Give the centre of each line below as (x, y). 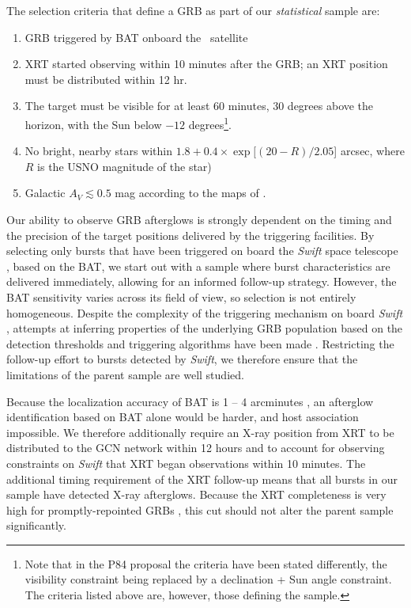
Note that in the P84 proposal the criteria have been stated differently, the (206, 563)
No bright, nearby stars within (98, 151)
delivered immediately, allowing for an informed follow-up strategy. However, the (202, 281)
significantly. (36, 525)
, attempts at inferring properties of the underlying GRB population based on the (205, 328)
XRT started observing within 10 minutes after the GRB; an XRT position (206, 64)
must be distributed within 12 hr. (106, 79)
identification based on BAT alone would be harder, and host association (183, 417)
